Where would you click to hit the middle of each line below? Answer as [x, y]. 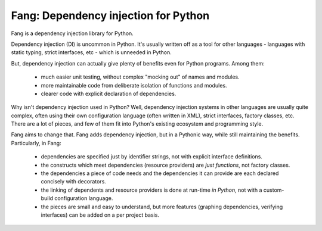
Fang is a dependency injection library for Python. [72, 33]
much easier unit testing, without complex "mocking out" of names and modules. [140, 77]
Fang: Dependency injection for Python [110, 15]
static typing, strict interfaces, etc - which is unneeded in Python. [92, 52]
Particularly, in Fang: [36, 143]
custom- [274, 190]
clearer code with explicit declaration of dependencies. [109, 93]
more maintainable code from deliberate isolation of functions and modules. [134, 85]
